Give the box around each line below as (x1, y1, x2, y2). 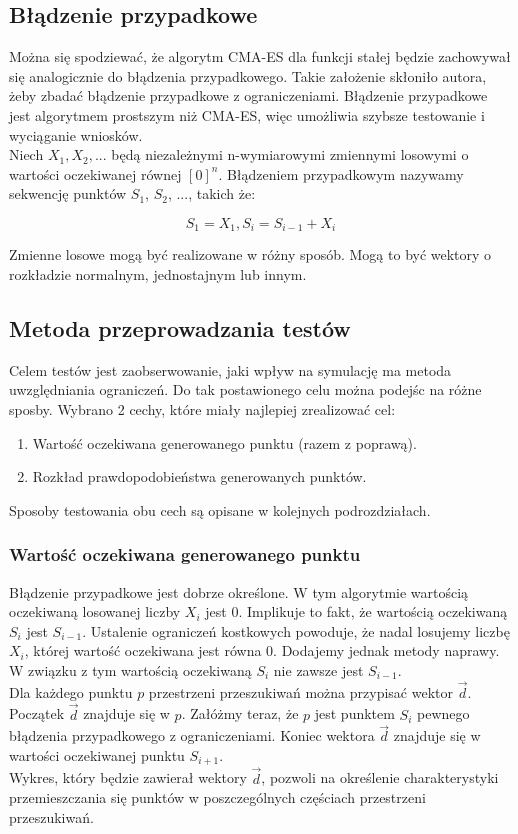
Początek (9, 703, 65, 724)
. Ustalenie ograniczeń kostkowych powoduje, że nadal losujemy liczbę (82, 620, 510, 641)
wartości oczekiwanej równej (9, 163, 182, 184)
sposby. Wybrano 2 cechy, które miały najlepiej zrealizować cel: (9, 398, 396, 419)
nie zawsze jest (273, 659, 364, 680)
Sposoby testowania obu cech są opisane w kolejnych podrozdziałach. (9, 499, 431, 520)
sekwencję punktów (9, 183, 127, 204)
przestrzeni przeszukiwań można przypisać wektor (148, 681, 453, 702)
